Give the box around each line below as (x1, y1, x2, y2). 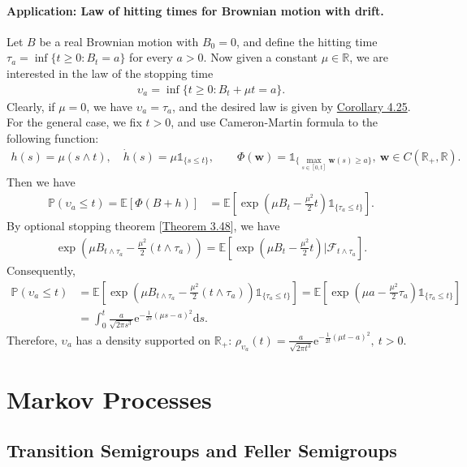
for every (129, 49, 173, 66)
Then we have (6, 173, 76, 190)
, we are (349, 49, 389, 66)
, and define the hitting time (236, 32, 378, 49)
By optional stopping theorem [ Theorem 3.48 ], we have (6, 217, 280, 234)
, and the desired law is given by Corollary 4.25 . (172, 97, 411, 114)
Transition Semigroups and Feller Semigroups (6, 438, 397, 463)
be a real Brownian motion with (39, 32, 199, 49)
